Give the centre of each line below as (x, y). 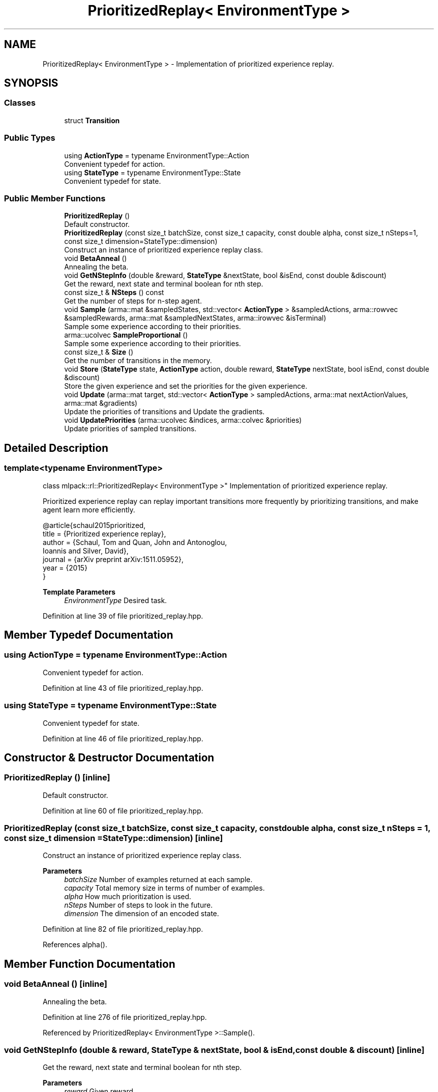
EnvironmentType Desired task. (115, 600)
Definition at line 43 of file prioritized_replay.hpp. (123, 688)
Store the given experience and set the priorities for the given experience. (186, 386)
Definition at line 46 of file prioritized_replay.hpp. (123, 738)
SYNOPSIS (31, 83)
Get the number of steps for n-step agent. (133, 301)
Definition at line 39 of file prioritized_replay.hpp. (123, 616)
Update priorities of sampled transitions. (130, 429)
